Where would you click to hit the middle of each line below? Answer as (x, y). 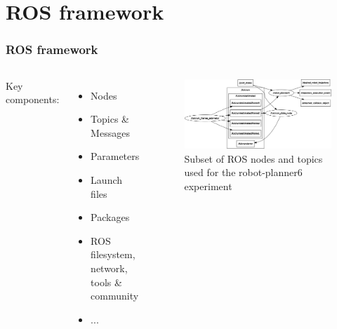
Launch (107, 179)
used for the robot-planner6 (243, 172)
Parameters (115, 156)
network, (109, 268)
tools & (106, 282)
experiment (208, 186)
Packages (110, 217)
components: (33, 99)
